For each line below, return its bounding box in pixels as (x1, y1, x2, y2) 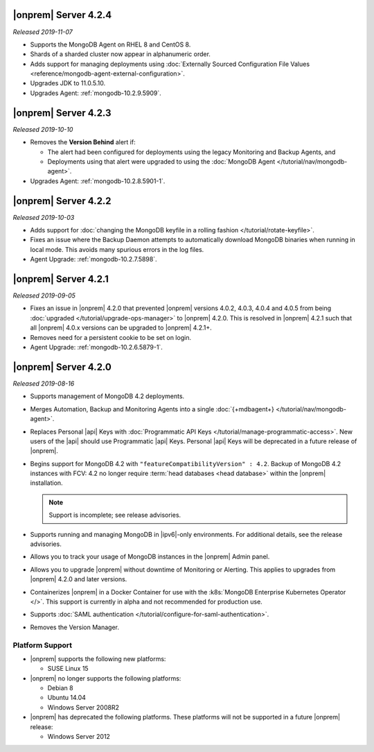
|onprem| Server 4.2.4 (12, 9, 112, 21)
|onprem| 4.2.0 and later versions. (30, 575, 127, 583)
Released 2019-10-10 (12, 125, 73, 133)
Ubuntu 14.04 (47, 694, 87, 702)
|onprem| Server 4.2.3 (12, 107, 112, 119)
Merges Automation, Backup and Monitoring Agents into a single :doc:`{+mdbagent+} (30, 404, 275, 413)
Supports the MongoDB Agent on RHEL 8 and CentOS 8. (30, 40, 191, 49)
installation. (30, 479, 63, 487)
